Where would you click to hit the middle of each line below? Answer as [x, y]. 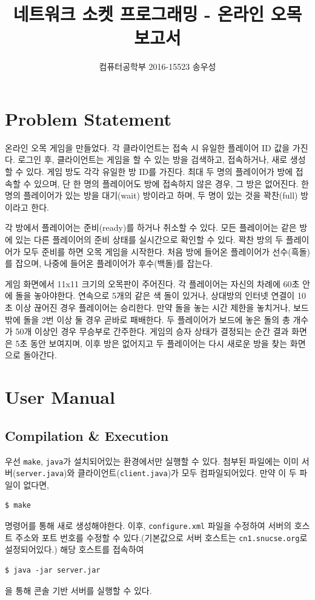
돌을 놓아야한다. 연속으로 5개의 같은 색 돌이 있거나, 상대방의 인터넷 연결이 [155, 295]
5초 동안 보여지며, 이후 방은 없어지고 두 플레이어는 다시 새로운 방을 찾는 [151, 343]
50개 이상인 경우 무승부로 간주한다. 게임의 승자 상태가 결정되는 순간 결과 [152, 331]
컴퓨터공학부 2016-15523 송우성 [157, 66]
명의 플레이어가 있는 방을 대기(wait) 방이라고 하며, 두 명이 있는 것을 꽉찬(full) [151, 195]
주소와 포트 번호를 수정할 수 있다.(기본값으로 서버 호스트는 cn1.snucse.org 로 [161, 537]
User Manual [60, 397]
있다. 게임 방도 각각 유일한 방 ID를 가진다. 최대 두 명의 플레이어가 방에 [160, 172]
